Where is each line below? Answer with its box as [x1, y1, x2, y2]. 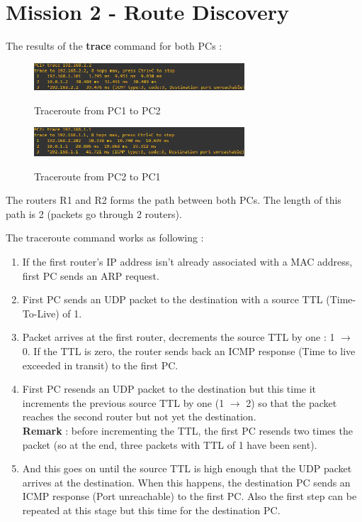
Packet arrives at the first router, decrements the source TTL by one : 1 [22, 330, 335, 344]
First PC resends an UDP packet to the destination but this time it [22, 381, 317, 396]
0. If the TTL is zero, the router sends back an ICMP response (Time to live [22, 344, 356, 359]
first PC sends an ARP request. [22, 268, 159, 283]
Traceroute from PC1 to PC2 [34, 102, 161, 117]
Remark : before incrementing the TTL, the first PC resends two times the [22, 423, 353, 437]
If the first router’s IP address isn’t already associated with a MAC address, [22, 254, 353, 269]
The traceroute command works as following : [6, 230, 204, 245]
